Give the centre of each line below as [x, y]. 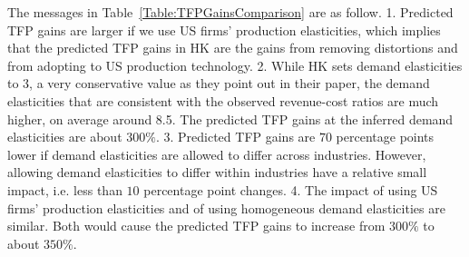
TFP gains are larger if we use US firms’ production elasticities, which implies [224, 30]
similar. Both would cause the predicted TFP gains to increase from [196, 226]
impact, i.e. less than [65, 189]
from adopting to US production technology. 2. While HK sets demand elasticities [235, 65]
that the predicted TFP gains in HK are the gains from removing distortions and [233, 48]
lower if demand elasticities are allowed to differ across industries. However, [217, 154]
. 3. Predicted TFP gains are [235, 137]
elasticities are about [65, 137]
